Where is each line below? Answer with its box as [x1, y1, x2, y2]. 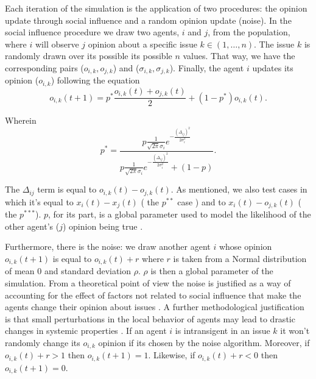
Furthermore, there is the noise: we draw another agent [5, 240, 211, 253]
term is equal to [37, 183, 97, 196]
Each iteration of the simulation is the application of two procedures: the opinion [5, 2, 307, 14]
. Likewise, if [148, 349, 195, 361]
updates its [252, 61, 293, 74]
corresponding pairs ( [5, 61, 84, 74]
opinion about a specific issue [88, 37, 197, 50]
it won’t [280, 324, 310, 337]
